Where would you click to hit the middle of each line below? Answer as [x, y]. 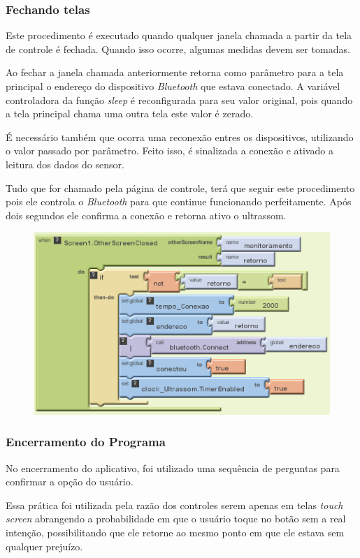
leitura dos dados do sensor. [65, 164]
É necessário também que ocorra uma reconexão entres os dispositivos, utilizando [180, 137]
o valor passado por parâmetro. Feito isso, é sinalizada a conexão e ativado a [170, 150]
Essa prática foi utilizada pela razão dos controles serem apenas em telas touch [174, 505]
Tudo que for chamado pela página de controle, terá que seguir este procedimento [180, 188]
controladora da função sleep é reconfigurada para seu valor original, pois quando [179, 100]
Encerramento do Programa [86, 442]
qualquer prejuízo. [44, 546]
